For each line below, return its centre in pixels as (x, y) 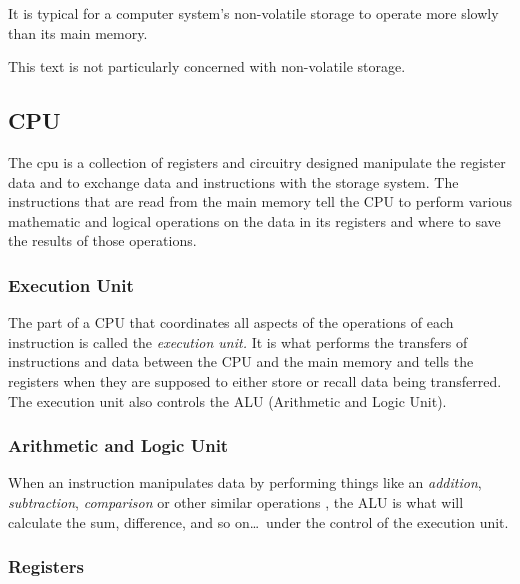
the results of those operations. (102, 240)
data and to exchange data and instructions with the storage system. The (233, 181)
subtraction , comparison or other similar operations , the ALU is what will (236, 501)
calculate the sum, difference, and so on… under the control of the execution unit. (258, 521)
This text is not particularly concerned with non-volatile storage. (207, 66)
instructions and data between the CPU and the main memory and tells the (241, 361)
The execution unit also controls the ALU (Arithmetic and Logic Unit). (227, 400)
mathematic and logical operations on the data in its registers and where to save (254, 220)
